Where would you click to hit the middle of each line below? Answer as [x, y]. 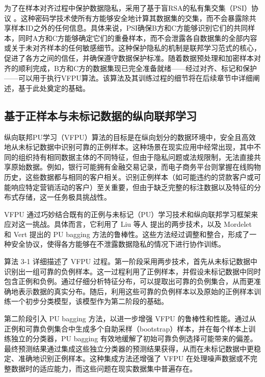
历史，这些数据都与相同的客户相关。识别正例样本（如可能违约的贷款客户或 [129, 176]
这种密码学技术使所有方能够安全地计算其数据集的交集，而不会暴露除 [135, 18]
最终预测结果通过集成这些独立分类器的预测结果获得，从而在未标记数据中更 [129, 348]
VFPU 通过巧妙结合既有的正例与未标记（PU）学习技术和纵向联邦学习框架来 [131, 214]
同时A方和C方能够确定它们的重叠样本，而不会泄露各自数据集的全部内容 [138, 38]
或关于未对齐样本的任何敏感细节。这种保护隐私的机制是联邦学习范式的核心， [132, 48]
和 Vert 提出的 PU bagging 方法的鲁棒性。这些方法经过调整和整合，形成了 [127, 234]
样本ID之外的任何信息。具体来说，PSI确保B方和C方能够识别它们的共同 [129, 28]
